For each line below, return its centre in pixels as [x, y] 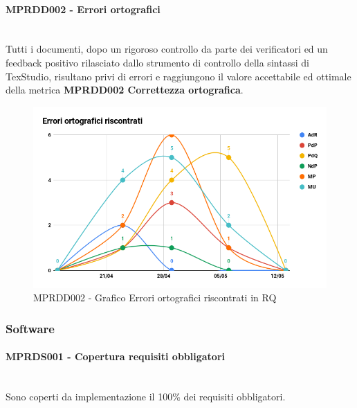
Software [30, 328]
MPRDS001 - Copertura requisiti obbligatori [116, 356]
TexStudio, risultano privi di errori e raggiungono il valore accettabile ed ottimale [178, 76]
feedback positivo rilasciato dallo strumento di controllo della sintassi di [157, 62]
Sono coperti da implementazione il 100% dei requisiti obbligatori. [146, 397]
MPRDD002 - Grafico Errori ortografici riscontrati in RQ [155, 298]
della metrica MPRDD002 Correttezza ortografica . [125, 90]
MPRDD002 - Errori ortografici [83, 9]
